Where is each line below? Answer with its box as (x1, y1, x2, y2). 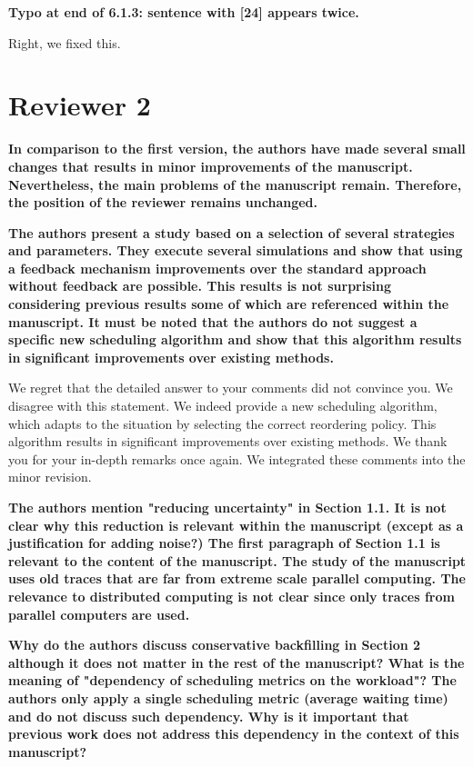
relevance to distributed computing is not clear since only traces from (8, 586, 455, 605)
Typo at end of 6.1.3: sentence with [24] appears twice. (8, 3, 359, 21)
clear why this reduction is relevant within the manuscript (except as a (8, 515, 464, 534)
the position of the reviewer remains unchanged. (8, 193, 318, 212)
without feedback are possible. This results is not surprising (8, 276, 392, 295)
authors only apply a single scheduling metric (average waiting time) (8, 688, 448, 707)
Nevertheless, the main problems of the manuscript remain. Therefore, (8, 174, 462, 194)
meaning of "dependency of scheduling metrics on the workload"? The (8, 671, 457, 690)
